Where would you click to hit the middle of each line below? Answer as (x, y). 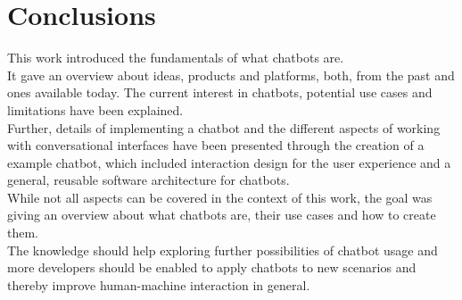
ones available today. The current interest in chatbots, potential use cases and (220, 92)
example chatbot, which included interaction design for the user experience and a (229, 162)
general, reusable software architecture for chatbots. (148, 180)
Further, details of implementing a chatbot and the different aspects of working (224, 127)
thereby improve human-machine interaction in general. (159, 284)
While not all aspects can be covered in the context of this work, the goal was (220, 197)
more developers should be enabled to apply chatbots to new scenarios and (212, 267)
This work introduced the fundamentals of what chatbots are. (176, 58)
